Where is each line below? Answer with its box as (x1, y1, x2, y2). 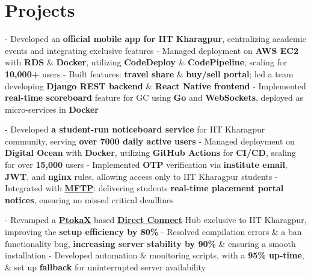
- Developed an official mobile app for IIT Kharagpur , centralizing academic (5, 32, 306, 45)
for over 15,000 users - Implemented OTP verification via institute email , (5, 158, 288, 171)
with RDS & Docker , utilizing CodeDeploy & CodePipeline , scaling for (5, 56, 288, 68)
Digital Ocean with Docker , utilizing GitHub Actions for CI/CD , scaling (5, 146, 296, 159)
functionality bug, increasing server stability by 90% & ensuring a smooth (5, 237, 296, 249)
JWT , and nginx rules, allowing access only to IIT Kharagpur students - (5, 170, 278, 182)
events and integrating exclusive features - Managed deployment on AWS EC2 (5, 44, 299, 56)
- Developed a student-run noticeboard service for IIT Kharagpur (5, 123, 265, 136)
